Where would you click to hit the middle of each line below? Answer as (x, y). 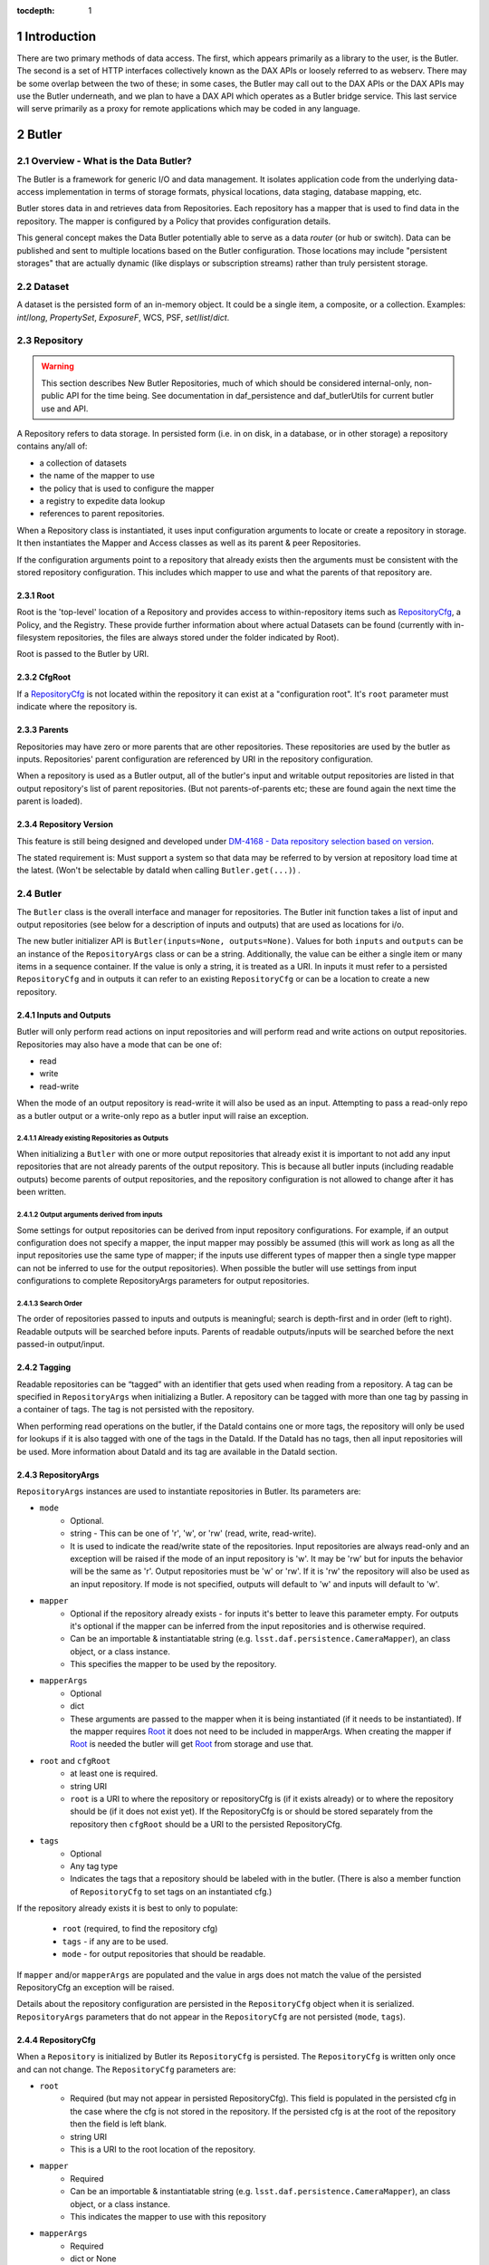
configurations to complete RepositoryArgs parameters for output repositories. (163, 1281)
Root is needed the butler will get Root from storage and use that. (192, 1744)
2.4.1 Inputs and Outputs (64, 1015)
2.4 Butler (39, 894)
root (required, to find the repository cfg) (140, 1929)
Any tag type (94, 1865)
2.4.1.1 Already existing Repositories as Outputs (93, 1138)
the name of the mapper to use (97, 476)
